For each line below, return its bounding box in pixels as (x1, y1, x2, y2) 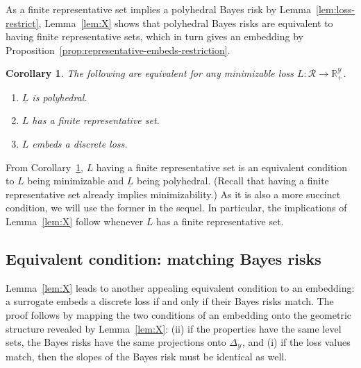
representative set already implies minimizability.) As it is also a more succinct (6, 186, 341, 201)
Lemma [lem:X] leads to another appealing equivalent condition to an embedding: (6, 280, 355, 295)
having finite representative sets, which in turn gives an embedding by (6, 29, 303, 44)
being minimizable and (27, 173, 124, 188)
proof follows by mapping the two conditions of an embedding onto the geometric (6, 307, 352, 322)
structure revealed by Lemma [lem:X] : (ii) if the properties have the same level (6, 321, 342, 335)
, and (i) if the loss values (242, 335, 351, 349)
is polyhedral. (32, 89, 87, 104)
